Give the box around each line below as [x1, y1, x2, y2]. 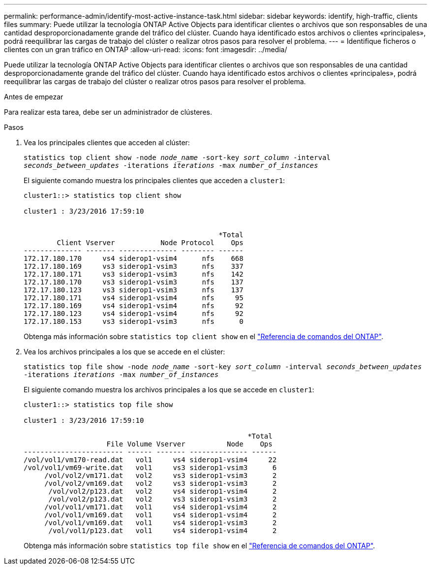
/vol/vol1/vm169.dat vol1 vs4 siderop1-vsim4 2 [44, 511, 277, 519]
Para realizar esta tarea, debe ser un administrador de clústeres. [4, 108, 212, 116]
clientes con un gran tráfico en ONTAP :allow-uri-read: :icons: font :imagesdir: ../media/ [4, 45, 287, 54]
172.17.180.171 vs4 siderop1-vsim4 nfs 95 [24, 294, 244, 302]
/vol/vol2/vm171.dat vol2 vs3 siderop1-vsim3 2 [44, 472, 277, 479]
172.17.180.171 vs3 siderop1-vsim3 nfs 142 [24, 270, 244, 278]
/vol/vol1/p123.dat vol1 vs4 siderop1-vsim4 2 [48, 527, 277, 535]
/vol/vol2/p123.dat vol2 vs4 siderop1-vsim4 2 [48, 487, 277, 495]
